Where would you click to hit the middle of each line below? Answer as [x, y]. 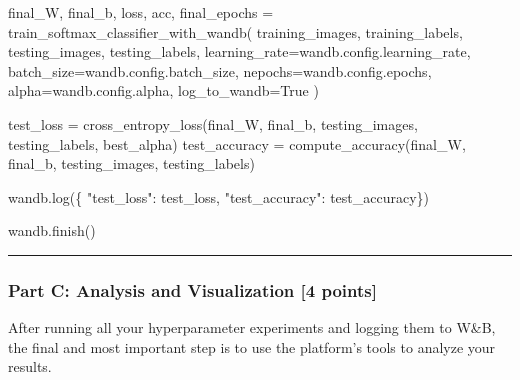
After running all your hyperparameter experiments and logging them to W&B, [252, 327]
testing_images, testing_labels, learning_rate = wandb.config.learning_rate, [239, 51]
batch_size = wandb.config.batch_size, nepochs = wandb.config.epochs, [220, 70]
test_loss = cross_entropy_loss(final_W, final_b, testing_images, [213, 123]
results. [30, 366]
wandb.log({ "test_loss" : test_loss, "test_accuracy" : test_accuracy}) [219, 196]
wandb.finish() [52, 230]
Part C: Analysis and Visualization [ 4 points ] [192, 289]
